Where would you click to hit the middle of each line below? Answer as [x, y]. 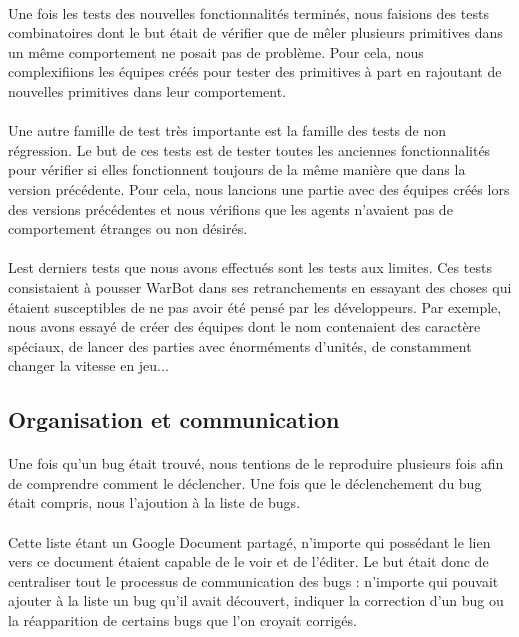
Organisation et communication [174, 419]
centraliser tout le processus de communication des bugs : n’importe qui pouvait [253, 580]
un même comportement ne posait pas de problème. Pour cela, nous [216, 51]
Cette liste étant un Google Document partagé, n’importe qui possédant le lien [249, 541]
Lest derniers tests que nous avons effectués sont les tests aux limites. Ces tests [250, 267]
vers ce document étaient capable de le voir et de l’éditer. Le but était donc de [248, 561]
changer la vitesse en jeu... [88, 365]
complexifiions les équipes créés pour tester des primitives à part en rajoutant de [255, 71]
